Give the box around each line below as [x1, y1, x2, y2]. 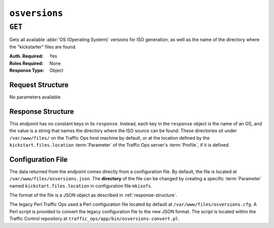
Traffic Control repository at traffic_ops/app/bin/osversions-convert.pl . [9, 216, 180, 222]
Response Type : [9, 67, 45, 73]
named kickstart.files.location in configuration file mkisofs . [9, 183, 152, 189]
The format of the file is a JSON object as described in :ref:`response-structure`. [9, 192, 178, 198]
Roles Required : [9, 60, 44, 66]
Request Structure [9, 80, 69, 89]
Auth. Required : [9, 53, 44, 59]
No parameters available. [9, 94, 62, 100]
